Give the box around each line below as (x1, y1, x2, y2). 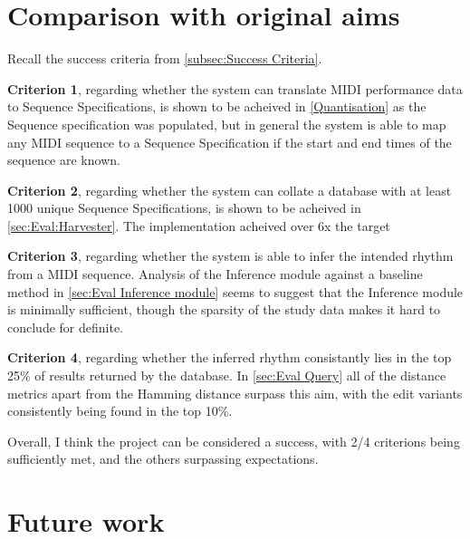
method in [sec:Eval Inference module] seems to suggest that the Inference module (7, 282, 464, 301)
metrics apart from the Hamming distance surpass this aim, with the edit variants (7, 383, 463, 402)
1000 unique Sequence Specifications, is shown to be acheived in (7, 198, 361, 217)
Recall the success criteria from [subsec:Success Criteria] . (7, 49, 322, 68)
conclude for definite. (7, 317, 124, 336)
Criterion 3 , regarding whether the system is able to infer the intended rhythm (7, 246, 454, 265)
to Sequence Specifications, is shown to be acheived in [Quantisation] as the (7, 97, 427, 116)
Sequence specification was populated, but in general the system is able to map (7, 114, 446, 133)
